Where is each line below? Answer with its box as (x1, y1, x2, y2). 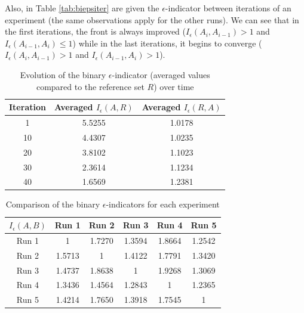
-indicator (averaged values (112, 68, 210, 80)
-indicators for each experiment (106, 198, 220, 210)
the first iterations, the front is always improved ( (5, 25, 186, 38)
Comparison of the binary (5, 198, 100, 210)
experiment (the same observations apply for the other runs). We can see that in (5, 13, 299, 26)
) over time (153, 80, 194, 92)
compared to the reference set (36, 80, 145, 92)
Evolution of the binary (20, 68, 106, 80)
